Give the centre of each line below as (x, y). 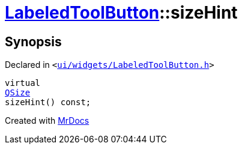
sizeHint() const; (48, 102)
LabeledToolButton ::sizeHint (121, 13)
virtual (23, 83)
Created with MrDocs (47, 121)
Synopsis (33, 41)
